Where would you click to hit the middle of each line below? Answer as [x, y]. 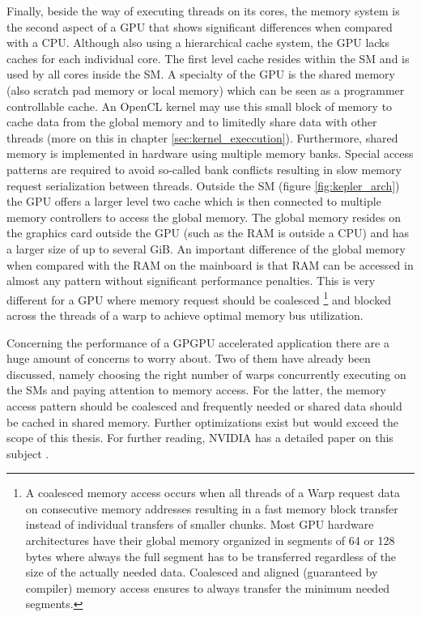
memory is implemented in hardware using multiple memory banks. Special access [210, 153]
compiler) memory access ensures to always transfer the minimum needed [208, 587]
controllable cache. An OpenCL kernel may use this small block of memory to [200, 106]
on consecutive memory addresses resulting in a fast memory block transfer [212, 508]
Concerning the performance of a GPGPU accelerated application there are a [198, 342]
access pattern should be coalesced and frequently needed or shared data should [204, 405]
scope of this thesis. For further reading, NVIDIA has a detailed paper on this [200, 438]
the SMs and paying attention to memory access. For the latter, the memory [196, 390]
